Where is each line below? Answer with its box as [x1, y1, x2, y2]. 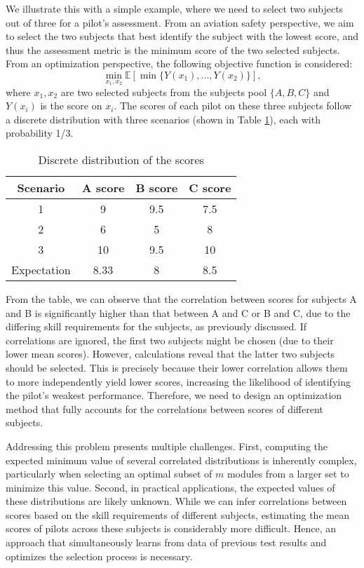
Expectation [11, 261, 71, 278]
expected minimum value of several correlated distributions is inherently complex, [6, 452, 357, 467]
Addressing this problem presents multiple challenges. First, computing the [6, 438, 328, 453]
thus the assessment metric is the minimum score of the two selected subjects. [6, 42, 340, 57]
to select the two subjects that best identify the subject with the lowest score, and [6, 29, 358, 43]
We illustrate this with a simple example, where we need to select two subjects [6, 1, 344, 15]
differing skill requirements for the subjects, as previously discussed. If [6, 319, 307, 334]
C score [189, 179, 231, 196]
